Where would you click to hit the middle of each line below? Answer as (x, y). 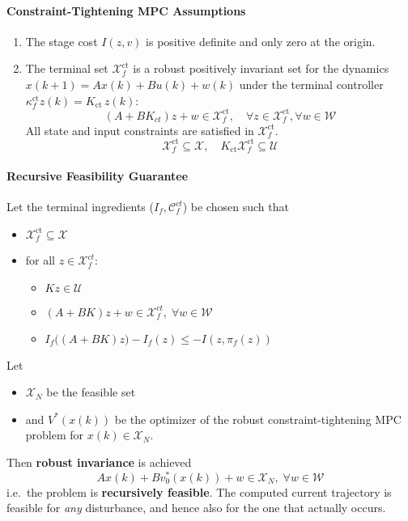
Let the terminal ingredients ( (80, 207)
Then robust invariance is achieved (99, 462)
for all (40, 260)
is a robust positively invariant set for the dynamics (261, 68)
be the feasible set (91, 392)
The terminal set (67, 68)
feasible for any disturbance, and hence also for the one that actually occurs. (196, 508)
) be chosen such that (236, 207)
